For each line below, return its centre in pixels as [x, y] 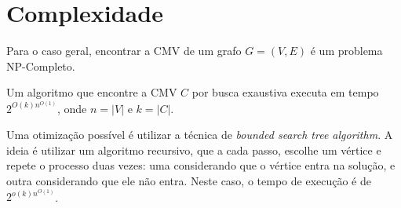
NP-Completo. [41, 66]
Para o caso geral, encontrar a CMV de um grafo [124, 51]
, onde [72, 108]
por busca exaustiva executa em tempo [285, 92]
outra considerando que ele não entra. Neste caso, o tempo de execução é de [189, 181]
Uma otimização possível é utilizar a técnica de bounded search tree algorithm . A [200, 135]
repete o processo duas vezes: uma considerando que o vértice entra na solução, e [201, 165]
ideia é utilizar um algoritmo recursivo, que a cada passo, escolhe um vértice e [194, 150]
